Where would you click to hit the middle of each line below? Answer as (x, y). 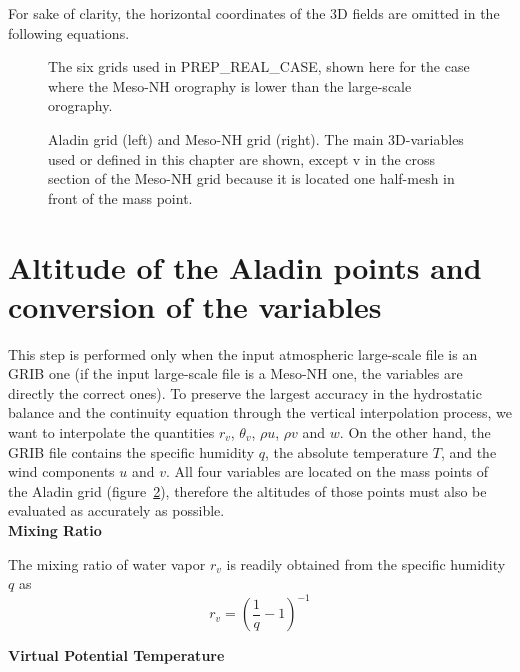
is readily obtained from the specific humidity (366, 563)
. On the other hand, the (415, 432)
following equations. (69, 32)
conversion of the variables (195, 305)
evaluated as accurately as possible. (116, 510)
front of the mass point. (120, 197)
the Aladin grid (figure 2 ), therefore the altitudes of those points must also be (247, 490)
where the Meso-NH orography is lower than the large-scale (230, 85)
